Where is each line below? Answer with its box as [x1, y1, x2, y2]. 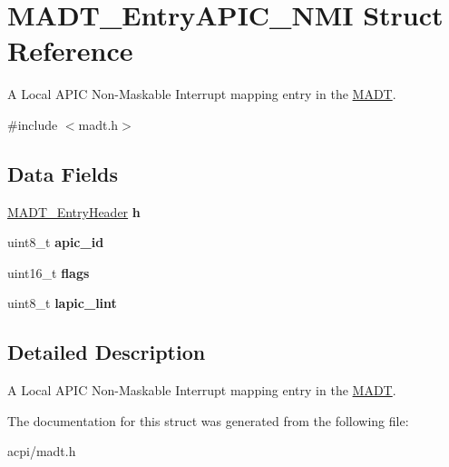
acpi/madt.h [7, 442, 76, 461]
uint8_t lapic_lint [7, 293, 117, 313]
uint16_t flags [7, 263, 90, 282]
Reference [7, 32, 133, 69]
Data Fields [7, 159, 119, 187]
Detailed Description [7, 338, 206, 366]
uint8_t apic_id [7, 233, 104, 252]
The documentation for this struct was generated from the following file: [7, 411, 409, 430]
